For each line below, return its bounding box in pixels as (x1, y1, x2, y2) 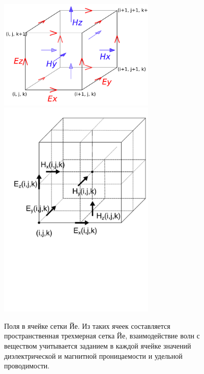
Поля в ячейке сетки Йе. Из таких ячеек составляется (4, 320, 170, 331)
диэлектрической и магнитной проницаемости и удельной (4, 350, 183, 361)
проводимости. (4, 360, 50, 371)
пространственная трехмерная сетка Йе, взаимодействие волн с (4, 330, 200, 341)
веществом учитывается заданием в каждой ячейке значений (4, 340, 191, 351)
